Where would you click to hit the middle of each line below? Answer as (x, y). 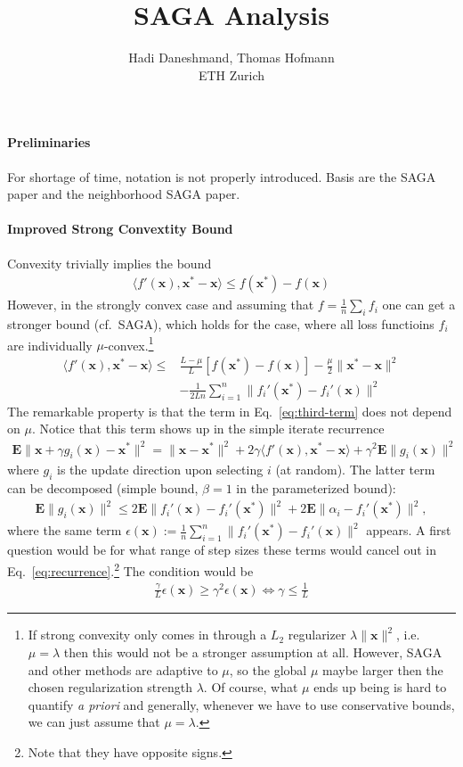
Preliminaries (49, 142)
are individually (50, 345)
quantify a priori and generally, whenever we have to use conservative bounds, (241, 704)
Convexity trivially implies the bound (110, 263)
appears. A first (409, 530)
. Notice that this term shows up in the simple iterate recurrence (208, 429)
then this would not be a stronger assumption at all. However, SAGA (253, 652)
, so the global (268, 669)
